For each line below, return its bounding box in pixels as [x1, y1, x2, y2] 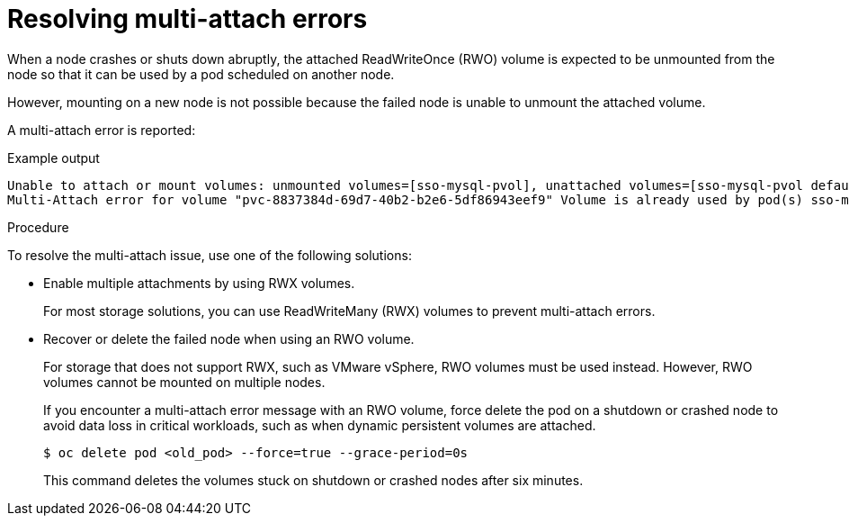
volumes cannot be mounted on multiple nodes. [43, 374, 326, 390]
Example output [7, 149, 100, 166]
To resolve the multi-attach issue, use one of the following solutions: [7, 247, 412, 263]
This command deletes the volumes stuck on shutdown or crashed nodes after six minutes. [43, 472, 584, 488]
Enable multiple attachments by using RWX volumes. [43, 275, 355, 291]
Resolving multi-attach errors [7, 4, 368, 34]
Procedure [7, 219, 69, 235]
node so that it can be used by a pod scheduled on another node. [7, 66, 395, 82]
